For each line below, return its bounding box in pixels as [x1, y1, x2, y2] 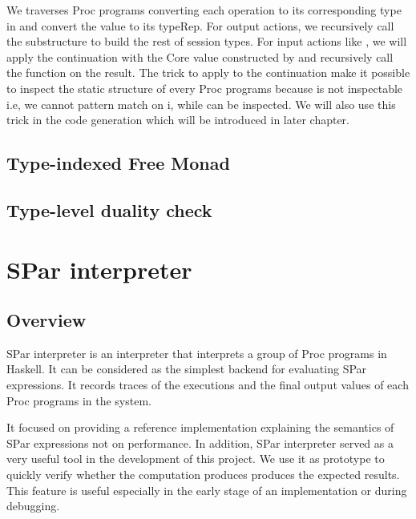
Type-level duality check [6, 197, 212, 222]
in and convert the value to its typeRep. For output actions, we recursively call [6, 17, 394, 34]
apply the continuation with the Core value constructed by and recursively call [6, 48, 394, 65]
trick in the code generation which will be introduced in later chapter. [6, 111, 349, 128]
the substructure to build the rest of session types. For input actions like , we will [6, 33, 407, 50]
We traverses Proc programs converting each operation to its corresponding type [6, 2, 402, 18]
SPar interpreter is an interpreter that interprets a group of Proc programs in [6, 344, 387, 361]
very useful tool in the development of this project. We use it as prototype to [6, 450, 385, 467]
